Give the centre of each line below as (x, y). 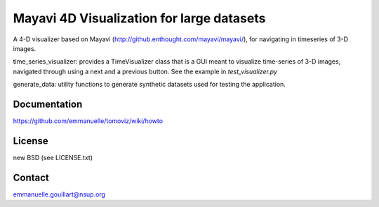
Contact (31, 177)
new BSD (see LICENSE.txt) (53, 157)
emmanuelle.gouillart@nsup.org (59, 194)
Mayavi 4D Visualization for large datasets (139, 18)
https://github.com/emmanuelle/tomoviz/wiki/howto (88, 121)
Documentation (48, 104)
